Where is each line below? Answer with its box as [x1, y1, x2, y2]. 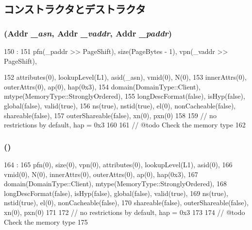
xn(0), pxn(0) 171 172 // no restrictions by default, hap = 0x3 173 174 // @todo [4, 207, 245, 217]
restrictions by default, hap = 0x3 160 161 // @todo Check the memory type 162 [4, 120, 246, 130]
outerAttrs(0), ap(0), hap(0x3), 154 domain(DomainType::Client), [4, 81, 201, 91]
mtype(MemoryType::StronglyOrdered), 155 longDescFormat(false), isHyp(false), [4, 91, 245, 101]
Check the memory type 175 [4, 216, 88, 227]
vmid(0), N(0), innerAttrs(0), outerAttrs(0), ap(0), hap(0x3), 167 [4, 169, 198, 179]
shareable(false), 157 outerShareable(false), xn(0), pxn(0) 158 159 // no [4, 110, 217, 120]
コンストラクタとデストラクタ [4, 1, 146, 17]
